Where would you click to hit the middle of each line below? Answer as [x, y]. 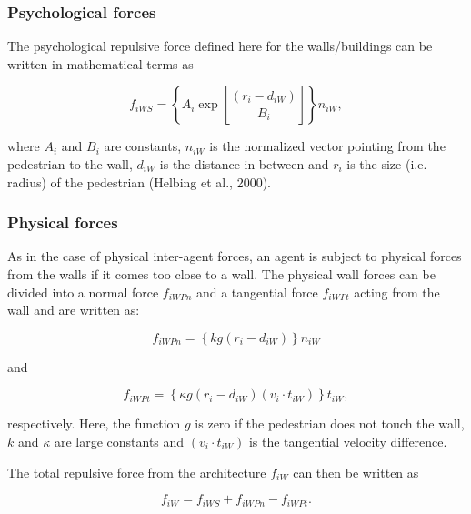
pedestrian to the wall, [70, 164]
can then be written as [356, 472]
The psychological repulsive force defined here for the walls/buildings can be [220, 46]
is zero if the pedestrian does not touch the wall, [330, 423]
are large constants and [119, 441]
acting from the [397, 292]
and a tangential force [257, 292]
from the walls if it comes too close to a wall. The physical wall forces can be [221, 274]
